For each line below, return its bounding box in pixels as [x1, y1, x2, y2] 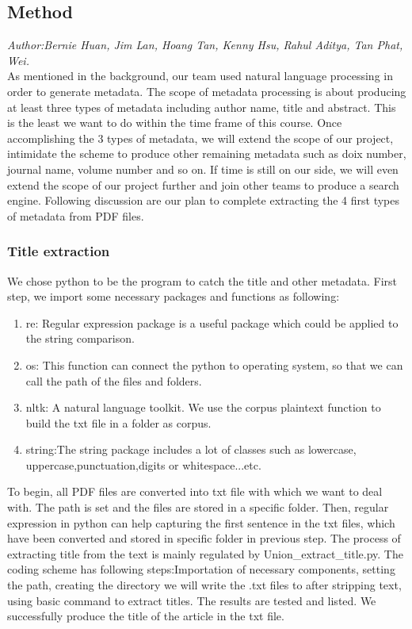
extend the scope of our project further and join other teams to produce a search [7, 176, 399, 193]
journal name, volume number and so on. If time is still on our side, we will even [7, 160, 399, 177]
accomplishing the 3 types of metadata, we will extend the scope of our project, [7, 129, 394, 146]
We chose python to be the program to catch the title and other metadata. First [7, 272, 398, 289]
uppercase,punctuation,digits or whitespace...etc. [25, 456, 261, 473]
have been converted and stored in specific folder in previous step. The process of [7, 530, 401, 547]
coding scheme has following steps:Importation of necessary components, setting [7, 561, 395, 577]
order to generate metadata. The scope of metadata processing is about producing [7, 82, 406, 99]
